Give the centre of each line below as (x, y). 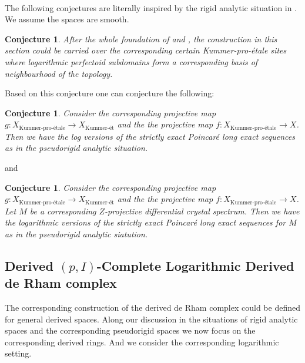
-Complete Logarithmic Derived (195, 265)
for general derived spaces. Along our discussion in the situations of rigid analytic (151, 319)
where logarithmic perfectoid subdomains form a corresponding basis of (131, 61)
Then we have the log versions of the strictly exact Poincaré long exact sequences (150, 136)
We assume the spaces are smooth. (67, 19)
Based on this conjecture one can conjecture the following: (110, 93)
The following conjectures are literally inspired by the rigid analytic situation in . (151, 7)
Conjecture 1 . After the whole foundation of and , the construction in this (141, 38)
